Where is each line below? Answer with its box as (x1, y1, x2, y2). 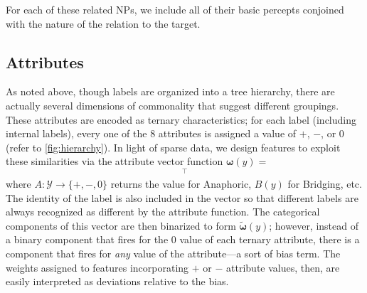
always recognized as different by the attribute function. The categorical (6, 204, 320, 219)
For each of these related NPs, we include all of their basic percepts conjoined (6, 2, 344, 16)
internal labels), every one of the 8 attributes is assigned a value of (6, 126, 297, 141)
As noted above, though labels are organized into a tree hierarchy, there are (6, 84, 335, 99)
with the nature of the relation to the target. (6, 16, 201, 31)
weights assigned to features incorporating (6, 260, 189, 275)
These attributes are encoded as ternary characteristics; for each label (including (6, 112, 356, 127)
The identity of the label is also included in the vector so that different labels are (6, 190, 358, 205)
